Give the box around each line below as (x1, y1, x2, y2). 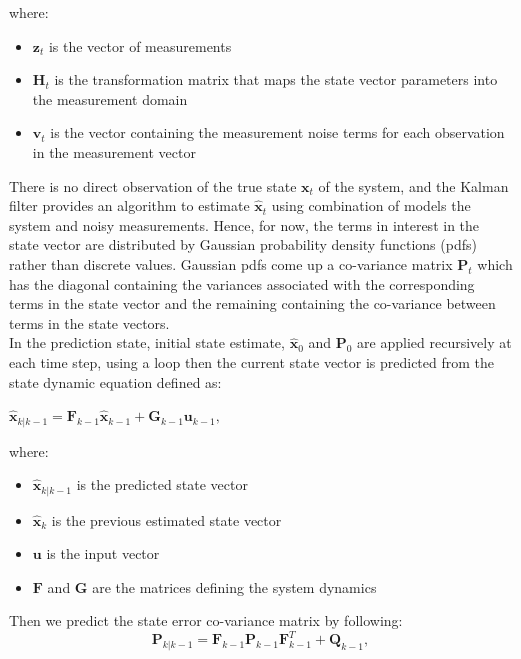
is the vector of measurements (48, 35, 232, 56)
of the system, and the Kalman (318, 175, 509, 196)
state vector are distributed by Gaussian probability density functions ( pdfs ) (9, 234, 477, 255)
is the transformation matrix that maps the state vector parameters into (54, 69, 498, 90)
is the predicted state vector (76, 474, 248, 495)
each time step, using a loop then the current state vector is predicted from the (9, 351, 495, 372)
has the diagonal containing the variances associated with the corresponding (9, 273, 475, 294)
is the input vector (46, 543, 160, 564)
